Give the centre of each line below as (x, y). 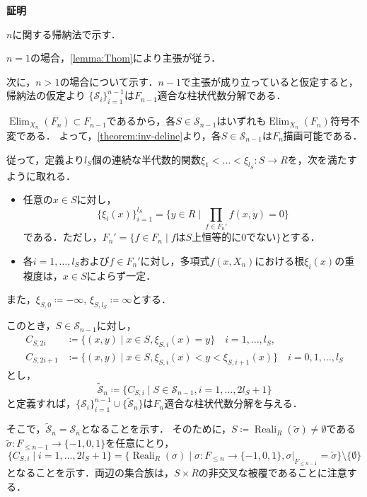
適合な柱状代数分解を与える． (233, 403)
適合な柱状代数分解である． (222, 95)
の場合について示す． (109, 81)
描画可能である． (323, 136)
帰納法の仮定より (46, 95)
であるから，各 (141, 121)
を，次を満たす (322, 159)
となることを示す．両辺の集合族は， (91, 472)
